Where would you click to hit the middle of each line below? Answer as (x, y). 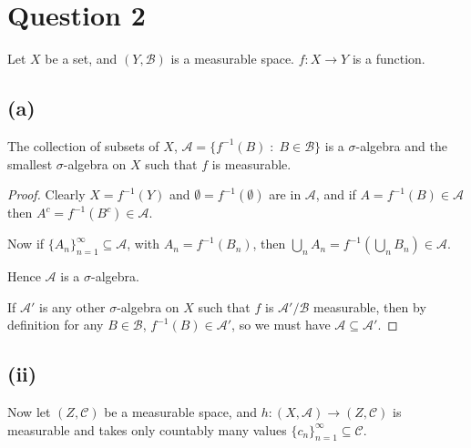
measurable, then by (370, 306)
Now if (26, 244)
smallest (30, 163)
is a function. (389, 59)
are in (285, 194)
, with (143, 244)
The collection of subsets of (83, 145)
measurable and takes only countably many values (147, 429)
